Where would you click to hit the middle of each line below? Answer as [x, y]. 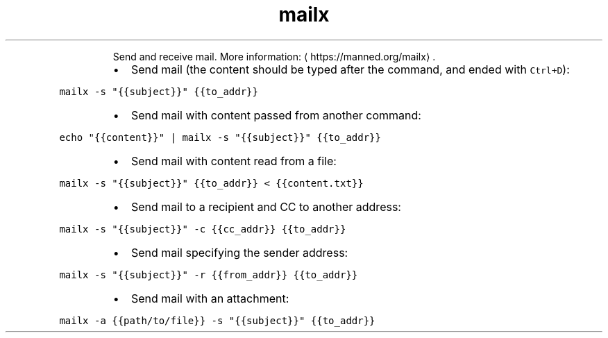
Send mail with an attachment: [210, 298]
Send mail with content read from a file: [234, 161]
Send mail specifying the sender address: [239, 252]
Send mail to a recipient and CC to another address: [266, 206]
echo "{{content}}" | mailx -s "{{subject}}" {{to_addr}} [220, 137]
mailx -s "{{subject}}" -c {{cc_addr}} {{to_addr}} [203, 229]
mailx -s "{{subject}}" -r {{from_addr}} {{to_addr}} [209, 274]
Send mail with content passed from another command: [276, 115]
